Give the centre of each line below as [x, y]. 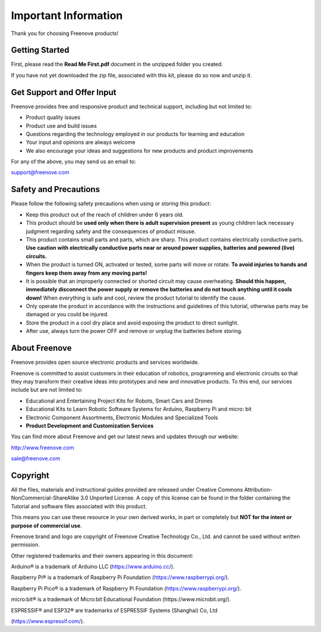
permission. [25, 545]
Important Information [67, 15]
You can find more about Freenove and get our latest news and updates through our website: [125, 436]
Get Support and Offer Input [64, 92]
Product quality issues [53, 117]
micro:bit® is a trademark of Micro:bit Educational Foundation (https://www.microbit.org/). [121, 599]
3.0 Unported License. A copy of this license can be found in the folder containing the [185, 498]
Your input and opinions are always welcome [81, 142]
